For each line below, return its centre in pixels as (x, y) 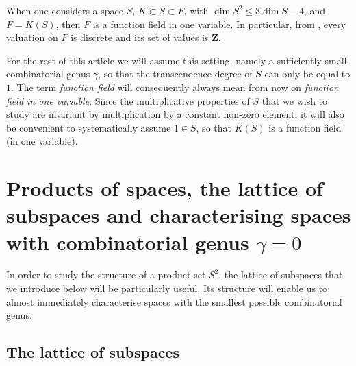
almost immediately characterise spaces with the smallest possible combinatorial (174, 301)
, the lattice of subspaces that (281, 274)
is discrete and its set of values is (140, 37)
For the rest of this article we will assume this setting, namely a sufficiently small (177, 60)
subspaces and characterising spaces (179, 215)
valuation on (32, 37)
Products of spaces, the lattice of (165, 188)
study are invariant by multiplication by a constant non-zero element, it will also (175, 114)
